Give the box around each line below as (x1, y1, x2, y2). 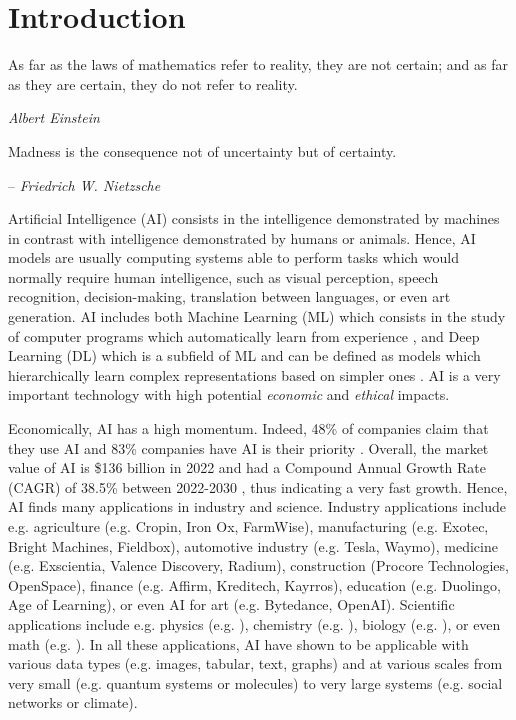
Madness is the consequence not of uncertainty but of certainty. (8, 140, 397, 161)
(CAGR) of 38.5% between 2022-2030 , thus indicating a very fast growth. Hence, (8, 476, 508, 497)
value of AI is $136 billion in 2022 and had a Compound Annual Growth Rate (8, 457, 487, 478)
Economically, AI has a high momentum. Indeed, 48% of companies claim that (8, 418, 489, 439)
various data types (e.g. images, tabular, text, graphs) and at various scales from (8, 653, 503, 674)
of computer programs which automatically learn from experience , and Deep (8, 325, 480, 346)
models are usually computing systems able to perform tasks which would (8, 247, 459, 268)
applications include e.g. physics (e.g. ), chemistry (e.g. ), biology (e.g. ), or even (8, 613, 501, 634)
